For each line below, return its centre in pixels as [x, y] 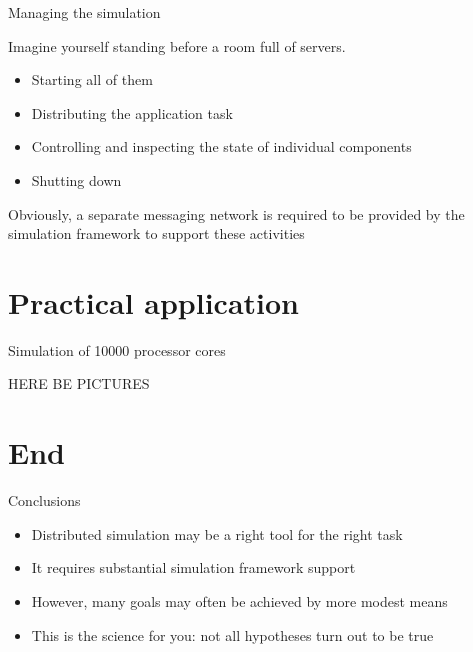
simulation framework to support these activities [156, 233]
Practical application [154, 301]
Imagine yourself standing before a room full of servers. [177, 45]
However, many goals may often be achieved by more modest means [239, 600]
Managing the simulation [84, 12]
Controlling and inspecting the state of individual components [221, 146]
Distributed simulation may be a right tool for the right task [217, 533]
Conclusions [44, 500]
